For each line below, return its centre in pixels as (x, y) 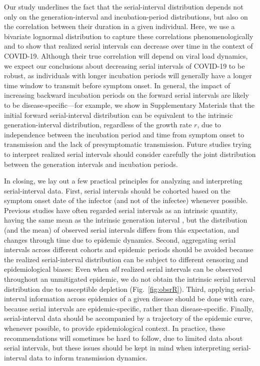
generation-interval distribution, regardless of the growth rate (98, 125)
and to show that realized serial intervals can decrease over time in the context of (128, 46)
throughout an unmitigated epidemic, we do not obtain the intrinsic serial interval (130, 279)
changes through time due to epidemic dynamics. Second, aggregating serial (120, 239)
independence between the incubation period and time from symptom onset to (124, 134)
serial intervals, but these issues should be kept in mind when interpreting (117, 348)
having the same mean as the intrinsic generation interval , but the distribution (126, 220)
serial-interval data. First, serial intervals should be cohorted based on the (117, 190)
